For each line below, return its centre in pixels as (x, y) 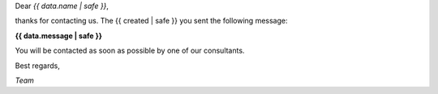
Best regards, (37, 66)
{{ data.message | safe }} (59, 36)
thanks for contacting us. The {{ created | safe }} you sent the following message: (151, 21)
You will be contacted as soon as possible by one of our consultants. (130, 51)
